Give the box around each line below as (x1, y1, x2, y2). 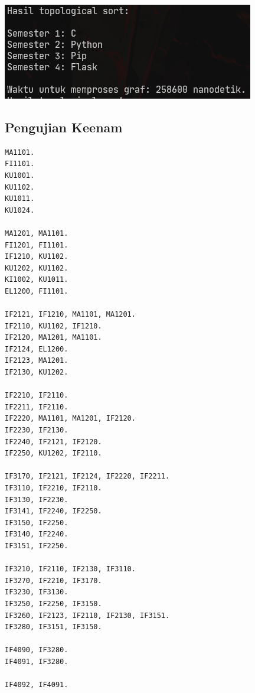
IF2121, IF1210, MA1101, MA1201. (5, 310, 136, 319)
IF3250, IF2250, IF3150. (5, 599, 102, 608)
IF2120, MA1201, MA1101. (5, 333, 102, 342)
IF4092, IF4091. (5, 681, 68, 689)
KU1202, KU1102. (5, 263, 68, 272)
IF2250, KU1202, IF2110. (5, 449, 102, 458)
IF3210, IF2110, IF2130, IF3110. (5, 565, 136, 574)
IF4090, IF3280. (5, 646, 68, 655)
